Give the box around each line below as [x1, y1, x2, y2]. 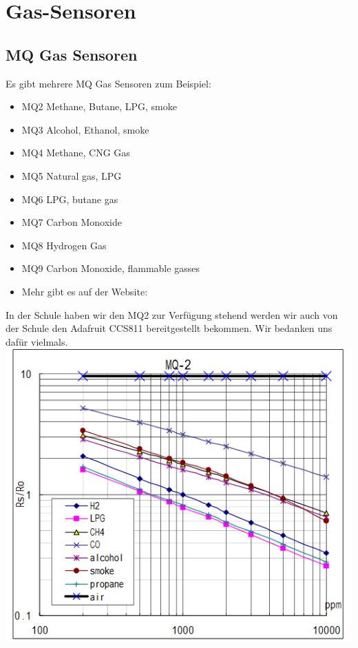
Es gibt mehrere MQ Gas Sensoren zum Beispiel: [6, 76, 211, 90]
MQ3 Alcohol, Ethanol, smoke [21, 122, 149, 136]
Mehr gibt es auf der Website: [21, 284, 148, 298]
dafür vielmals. [6, 334, 68, 348]
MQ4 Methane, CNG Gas [21, 145, 130, 160]
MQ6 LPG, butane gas [21, 191, 118, 206]
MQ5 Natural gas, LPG [21, 168, 122, 182]
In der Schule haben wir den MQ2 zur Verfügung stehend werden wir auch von [6, 307, 338, 322]
